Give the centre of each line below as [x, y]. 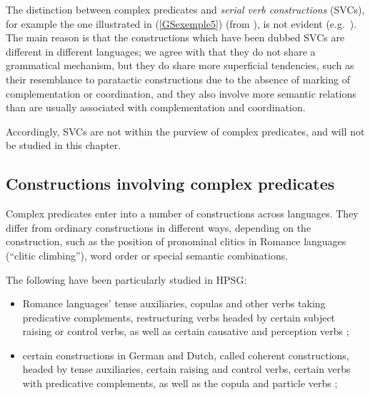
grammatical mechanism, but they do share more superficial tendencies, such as [180, 65]
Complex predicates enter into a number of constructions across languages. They [182, 214]
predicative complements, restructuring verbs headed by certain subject [179, 317]
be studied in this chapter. [64, 145]
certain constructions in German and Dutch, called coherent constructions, [186, 355]
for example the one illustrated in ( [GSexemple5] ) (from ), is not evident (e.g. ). [181, 23]
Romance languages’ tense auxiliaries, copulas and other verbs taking [174, 303]
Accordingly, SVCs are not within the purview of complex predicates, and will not [185, 131]
